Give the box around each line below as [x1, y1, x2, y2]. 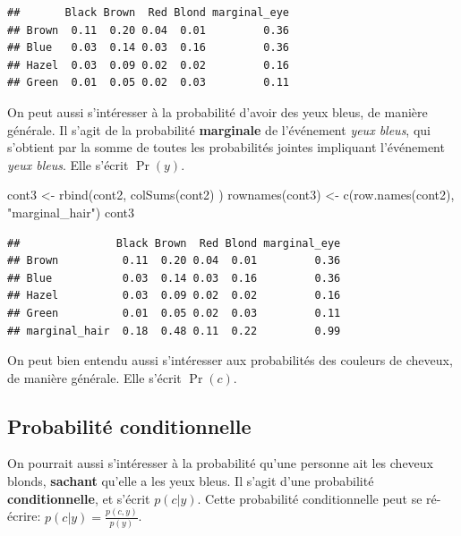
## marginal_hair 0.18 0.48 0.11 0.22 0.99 [7, 324, 341, 337]
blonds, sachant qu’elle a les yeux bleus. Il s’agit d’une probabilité [7, 472, 374, 490]
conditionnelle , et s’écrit [7, 489, 150, 507]
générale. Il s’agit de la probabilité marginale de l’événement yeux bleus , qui [7, 120, 431, 139]
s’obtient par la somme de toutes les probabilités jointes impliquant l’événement [7, 138, 445, 157]
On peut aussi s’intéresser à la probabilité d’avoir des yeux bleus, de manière [7, 102, 428, 121]
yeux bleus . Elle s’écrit [7, 155, 129, 174]
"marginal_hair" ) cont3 [7, 202, 135, 221]
